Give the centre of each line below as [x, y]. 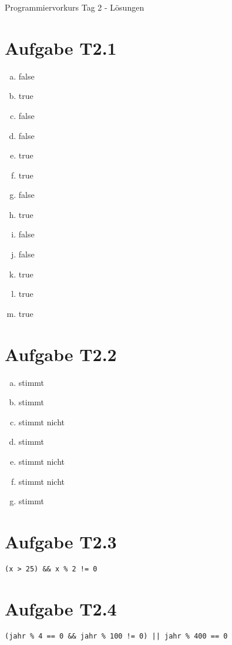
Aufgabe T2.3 [61, 541]
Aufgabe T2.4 [61, 608]
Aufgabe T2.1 [61, 47]
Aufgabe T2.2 [61, 354]
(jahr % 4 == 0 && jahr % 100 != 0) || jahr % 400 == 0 [116, 636]
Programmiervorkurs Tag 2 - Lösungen [75, 7]
